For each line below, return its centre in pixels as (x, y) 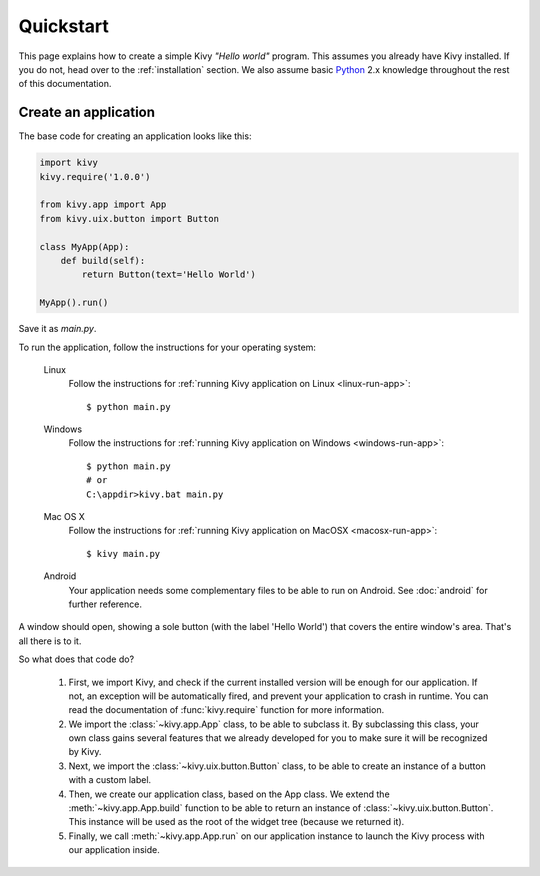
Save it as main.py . (57, 329)
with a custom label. (110, 780)
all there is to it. (50, 641)
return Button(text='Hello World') (169, 274)
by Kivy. (85, 752)
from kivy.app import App (103, 204)
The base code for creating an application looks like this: (135, 136)
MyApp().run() (74, 303)
